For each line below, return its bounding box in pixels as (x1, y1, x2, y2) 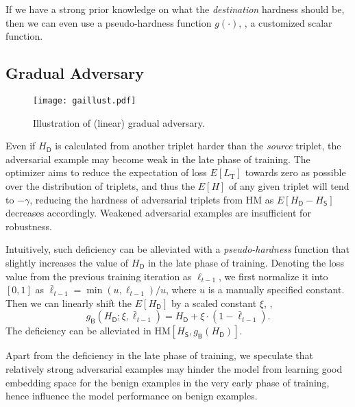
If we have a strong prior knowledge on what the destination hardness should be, (5, 2, 345, 16)
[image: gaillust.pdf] (33, 95, 136, 106)
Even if (5, 138, 36, 153)
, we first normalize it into (218, 269, 328, 283)
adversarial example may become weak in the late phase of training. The (5, 151, 310, 166)
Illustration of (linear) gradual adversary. (33, 115, 205, 129)
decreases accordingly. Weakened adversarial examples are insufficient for (5, 206, 311, 220)
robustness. (5, 219, 52, 233)
